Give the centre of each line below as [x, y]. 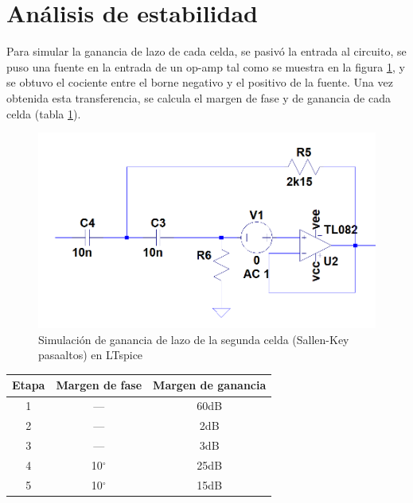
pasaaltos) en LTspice [91, 355]
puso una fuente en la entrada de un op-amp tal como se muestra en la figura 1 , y [206, 66]
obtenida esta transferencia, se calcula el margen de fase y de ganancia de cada [199, 97]
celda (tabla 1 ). [44, 113]
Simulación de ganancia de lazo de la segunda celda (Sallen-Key [194, 339]
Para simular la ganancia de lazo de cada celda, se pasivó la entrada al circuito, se [206, 51]
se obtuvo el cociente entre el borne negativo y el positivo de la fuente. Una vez [200, 82]
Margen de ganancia [210, 385]
